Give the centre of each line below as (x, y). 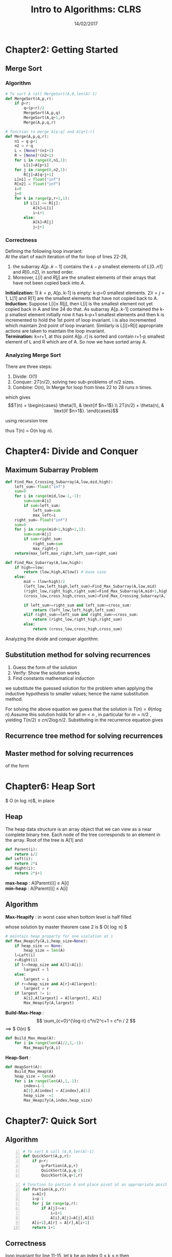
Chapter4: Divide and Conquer (72, 451)
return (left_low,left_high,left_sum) (74, 610)
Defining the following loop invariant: (44, 251)
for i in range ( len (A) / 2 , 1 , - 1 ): (49, 1043)
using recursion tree (26, 420)
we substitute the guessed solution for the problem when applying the (79, 688)
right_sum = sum (48, 544)
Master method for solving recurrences (70, 753)
